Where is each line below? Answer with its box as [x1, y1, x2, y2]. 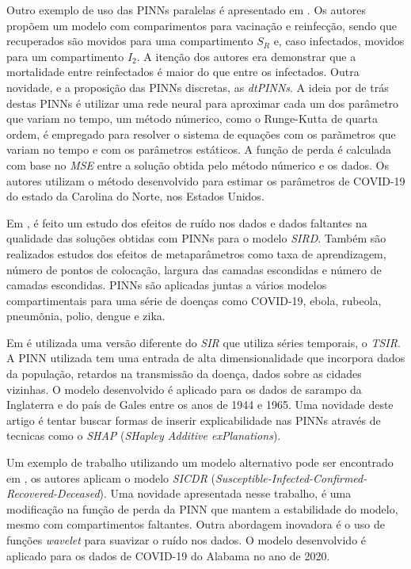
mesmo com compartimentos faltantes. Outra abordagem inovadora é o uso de [6, 516, 385, 533]
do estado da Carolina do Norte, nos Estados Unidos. [6, 188, 264, 204]
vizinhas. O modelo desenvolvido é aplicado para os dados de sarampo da [6, 380, 362, 397]
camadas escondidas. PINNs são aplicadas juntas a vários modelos [6, 277, 327, 293]
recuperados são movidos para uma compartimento [6, 32, 253, 49]
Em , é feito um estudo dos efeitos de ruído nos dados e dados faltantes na [6, 214, 367, 231]
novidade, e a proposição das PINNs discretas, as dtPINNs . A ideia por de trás [6, 78, 389, 95]
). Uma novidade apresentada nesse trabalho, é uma [99, 485, 352, 502]
